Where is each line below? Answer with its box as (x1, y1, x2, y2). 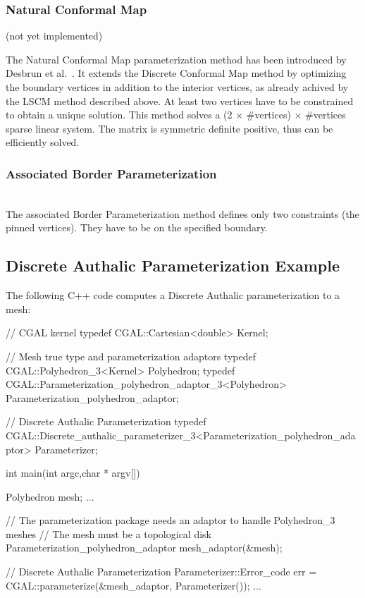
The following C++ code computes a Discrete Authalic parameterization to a (6, 288, 340, 303)
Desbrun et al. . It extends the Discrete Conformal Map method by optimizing (6, 66, 347, 80)
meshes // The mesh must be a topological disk (6, 526, 211, 541)
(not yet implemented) (6, 28, 103, 43)
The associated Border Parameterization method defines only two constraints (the (6, 206, 359, 221)
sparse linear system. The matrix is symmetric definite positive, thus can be (6, 121, 333, 135)
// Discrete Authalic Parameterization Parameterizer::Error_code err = (6, 564, 317, 579)
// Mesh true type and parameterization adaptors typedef (6, 348, 256, 363)
